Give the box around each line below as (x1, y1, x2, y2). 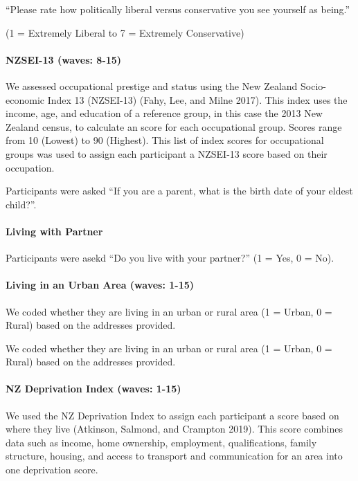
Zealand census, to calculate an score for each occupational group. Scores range (6, 119, 342, 134)
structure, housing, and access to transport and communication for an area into (6, 448, 343, 463)
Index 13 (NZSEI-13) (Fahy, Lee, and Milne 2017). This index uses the (47, 92, 348, 107)
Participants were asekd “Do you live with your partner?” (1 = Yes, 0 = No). (6, 251, 334, 265)
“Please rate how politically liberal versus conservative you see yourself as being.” (6, 2, 350, 16)
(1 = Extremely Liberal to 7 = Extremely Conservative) (6, 25, 244, 39)
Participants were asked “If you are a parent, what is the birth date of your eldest (6, 183, 353, 198)
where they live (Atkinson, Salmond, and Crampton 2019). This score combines (6, 421, 343, 436)
